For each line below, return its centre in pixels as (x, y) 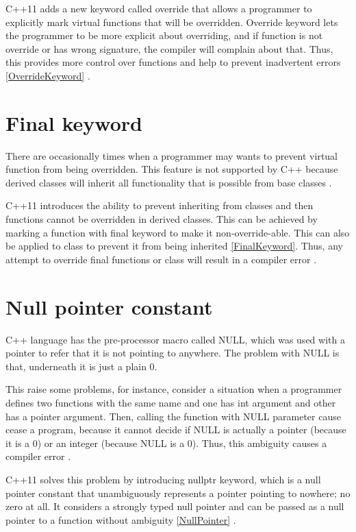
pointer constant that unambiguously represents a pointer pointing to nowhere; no (178, 493)
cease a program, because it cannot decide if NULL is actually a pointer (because (176, 430)
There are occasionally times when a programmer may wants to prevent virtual (172, 155)
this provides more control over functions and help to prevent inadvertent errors (173, 62)
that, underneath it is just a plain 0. (81, 366)
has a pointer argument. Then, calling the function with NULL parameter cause (173, 416)
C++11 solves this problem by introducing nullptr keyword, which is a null (163, 479)
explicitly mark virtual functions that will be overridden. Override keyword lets (172, 22)
